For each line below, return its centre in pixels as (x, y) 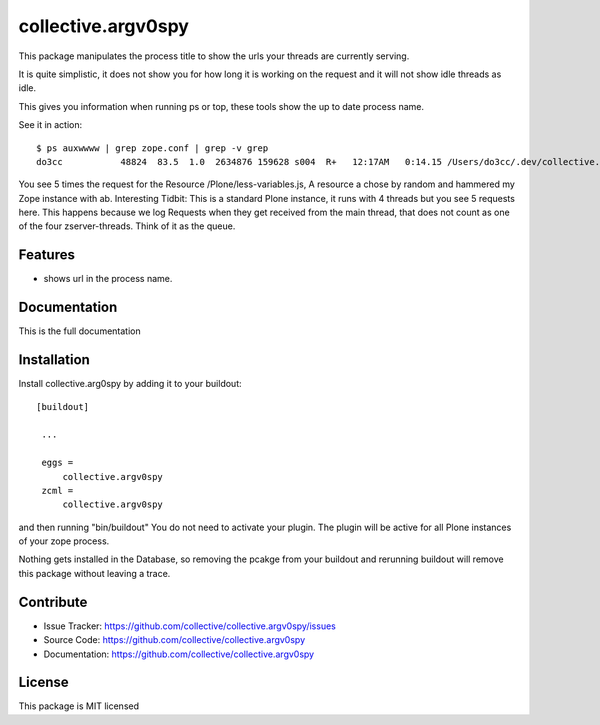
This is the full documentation (79, 331)
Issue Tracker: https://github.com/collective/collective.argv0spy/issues (190, 626)
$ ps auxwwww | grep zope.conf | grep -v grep (152, 148)
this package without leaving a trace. (94, 573)
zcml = (57, 490)
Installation (54, 360)
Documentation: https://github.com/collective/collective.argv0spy (179, 654)
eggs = (57, 463)
